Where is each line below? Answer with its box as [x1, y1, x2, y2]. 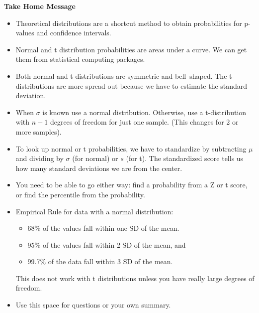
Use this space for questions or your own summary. [15, 300, 171, 310]
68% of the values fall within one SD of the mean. [27, 223, 179, 233]
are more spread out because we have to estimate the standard [56, 80, 248, 91]
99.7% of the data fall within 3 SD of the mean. [27, 256, 173, 267]
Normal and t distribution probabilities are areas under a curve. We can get [15, 44, 247, 54]
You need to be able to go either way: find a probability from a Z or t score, [15, 179, 248, 190]
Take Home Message [4, 1, 76, 11]
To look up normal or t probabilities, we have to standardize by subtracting [15, 143, 247, 154]
